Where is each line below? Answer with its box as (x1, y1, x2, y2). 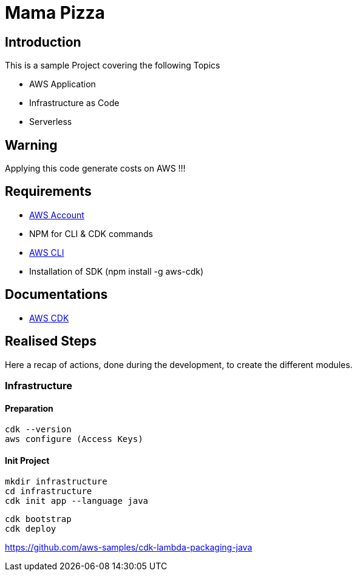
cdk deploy (5, 524, 56, 534)
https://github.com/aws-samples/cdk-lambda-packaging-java (5, 542, 253, 553)
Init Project (5, 455, 50, 466)
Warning (5, 137, 58, 153)
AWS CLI (29, 247, 64, 258)
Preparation (5, 403, 53, 414)
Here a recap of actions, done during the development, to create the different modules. (5, 359, 353, 370)
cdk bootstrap (5, 514, 72, 524)
